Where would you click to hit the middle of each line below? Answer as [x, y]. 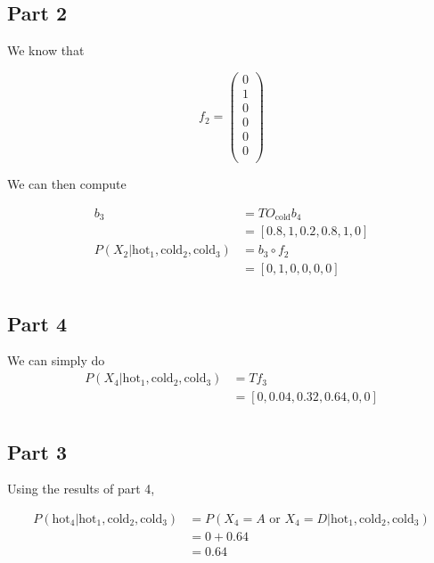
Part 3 [37, 451]
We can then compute [67, 184]
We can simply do [56, 360]
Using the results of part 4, [81, 489]
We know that [46, 50]
